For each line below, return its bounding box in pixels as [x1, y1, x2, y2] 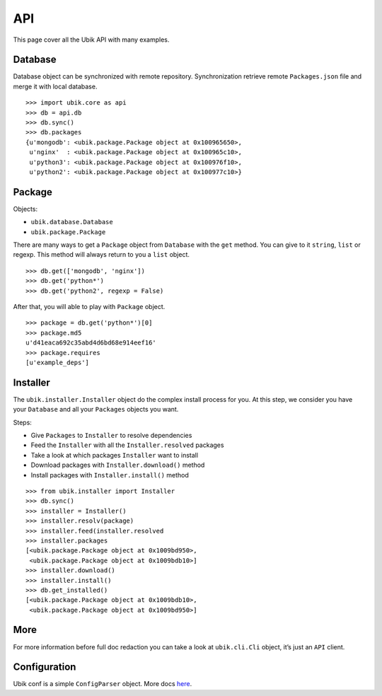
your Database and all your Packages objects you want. [13, 405, 179, 414]
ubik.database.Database [30, 218, 113, 226]
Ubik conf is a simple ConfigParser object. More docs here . [13, 680, 192, 688]
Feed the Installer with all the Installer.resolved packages [30, 441, 224, 449]
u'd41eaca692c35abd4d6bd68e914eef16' [25, 339, 157, 347]
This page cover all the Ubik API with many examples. [13, 35, 170, 44]
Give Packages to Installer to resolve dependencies [30, 431, 192, 440]
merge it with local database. [13, 82, 98, 91]
